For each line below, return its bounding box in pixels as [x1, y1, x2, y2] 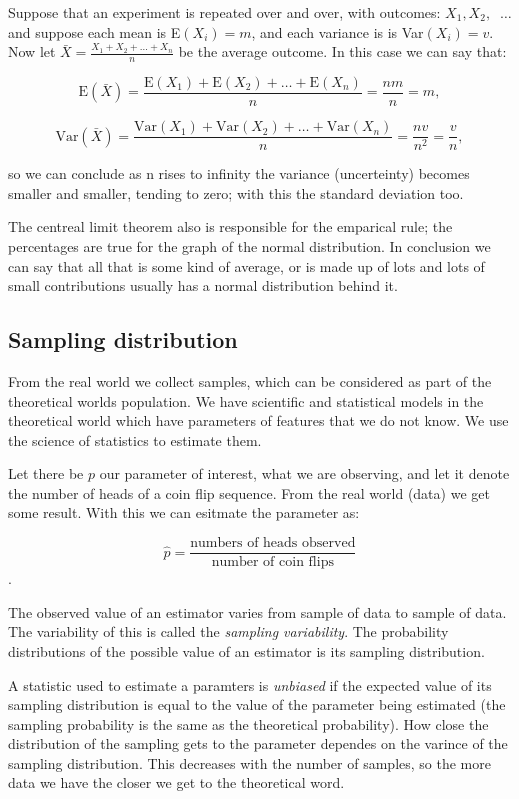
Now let [8, 41, 56, 62]
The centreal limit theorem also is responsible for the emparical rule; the [8, 216, 453, 237]
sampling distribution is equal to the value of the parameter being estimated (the [8, 694, 506, 715]
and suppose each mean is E [8, 21, 181, 42]
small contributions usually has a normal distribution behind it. [8, 275, 398, 296]
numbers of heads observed [190, 536, 356, 551]
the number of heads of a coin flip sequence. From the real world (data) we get [8, 482, 490, 503]
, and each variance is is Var [251, 21, 424, 42]
